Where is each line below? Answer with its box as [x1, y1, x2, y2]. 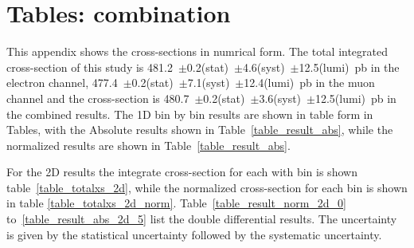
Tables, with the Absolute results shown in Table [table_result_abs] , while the [6, 121, 393, 138]
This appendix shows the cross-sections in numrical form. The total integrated [6, 43, 389, 60]
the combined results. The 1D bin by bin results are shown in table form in [6, 105, 373, 122]
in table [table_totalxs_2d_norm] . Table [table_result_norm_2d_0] [6, 195, 346, 211]
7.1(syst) [187, 74, 230, 91]
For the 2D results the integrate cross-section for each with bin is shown [6, 163, 357, 180]
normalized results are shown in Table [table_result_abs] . [6, 136, 291, 153]
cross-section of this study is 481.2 [6, 58, 173, 75]
